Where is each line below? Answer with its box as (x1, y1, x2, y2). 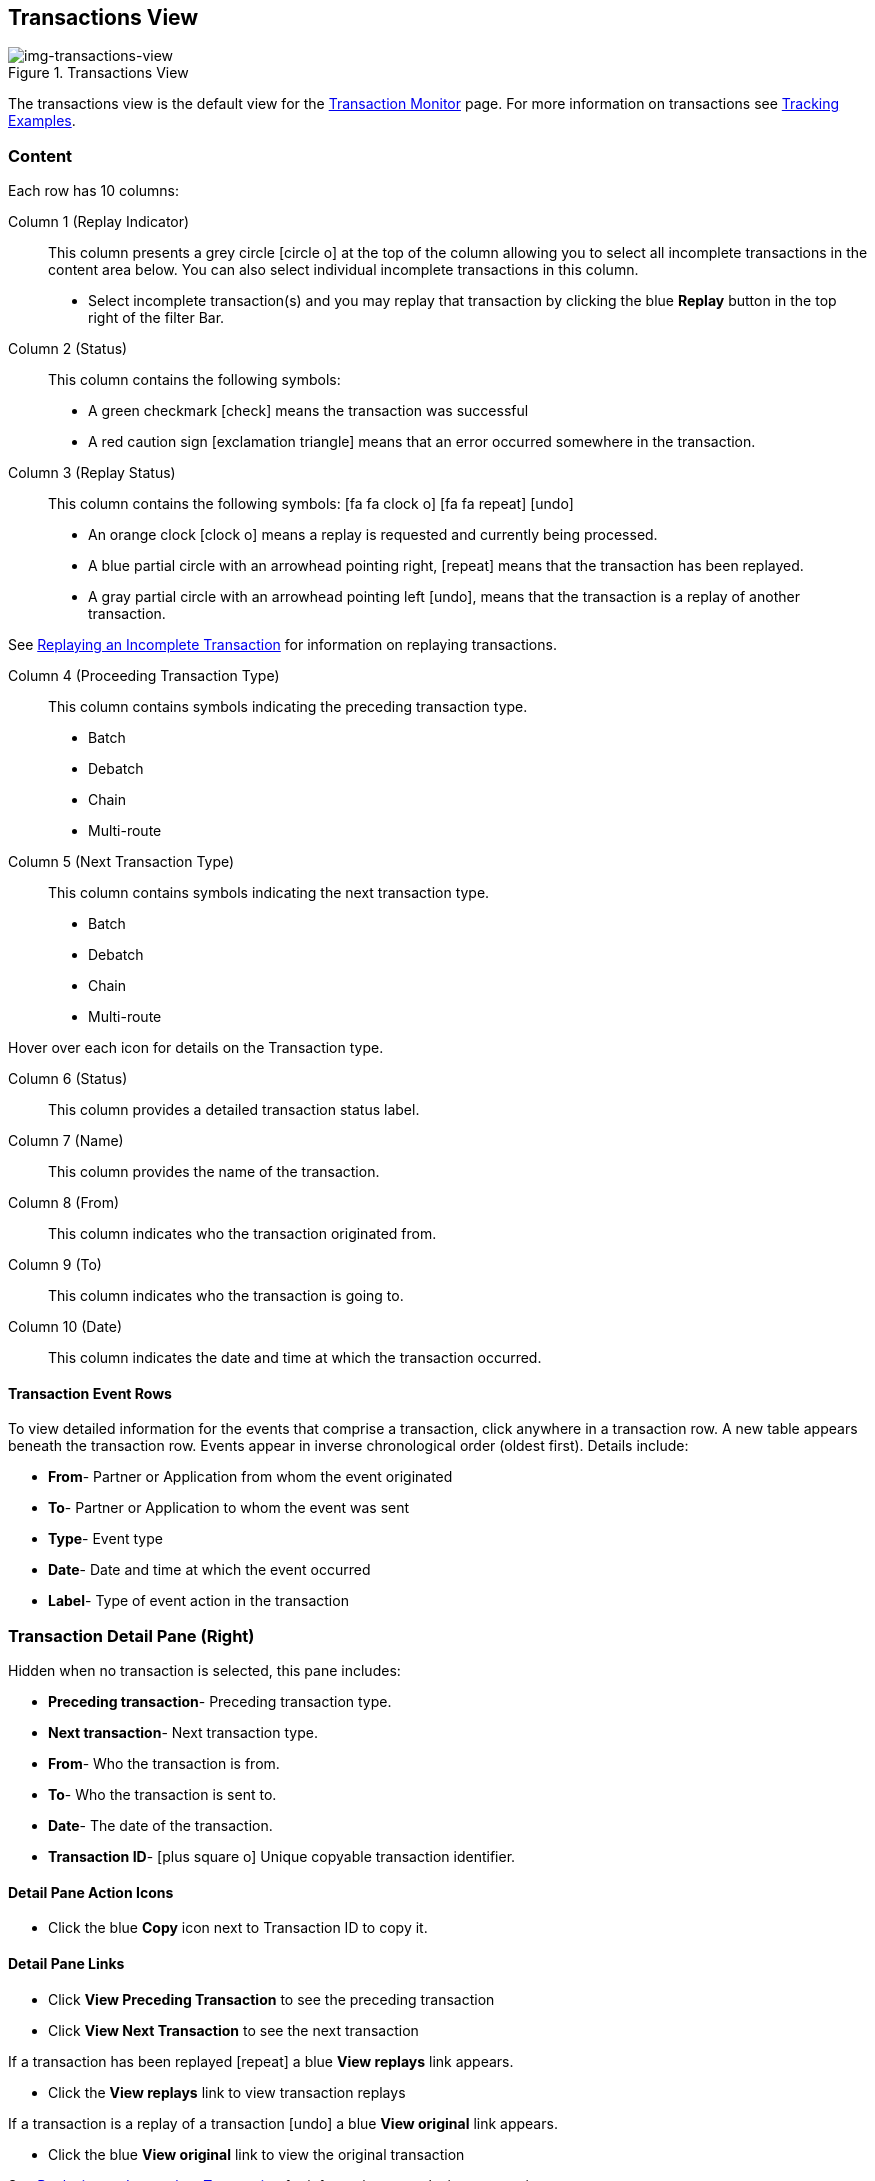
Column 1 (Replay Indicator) (8, 213, 190, 231)
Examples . (8, 112, 76, 130)
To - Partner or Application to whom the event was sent (48, 1499, 410, 1517)
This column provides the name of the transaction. (48, 1163, 380, 1181)
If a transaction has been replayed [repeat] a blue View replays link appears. (8, 2052, 514, 2070)
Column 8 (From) (8, 1194, 120, 1212)
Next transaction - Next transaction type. (48, 1724, 318, 1742)
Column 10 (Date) (8, 1318, 123, 1336)
